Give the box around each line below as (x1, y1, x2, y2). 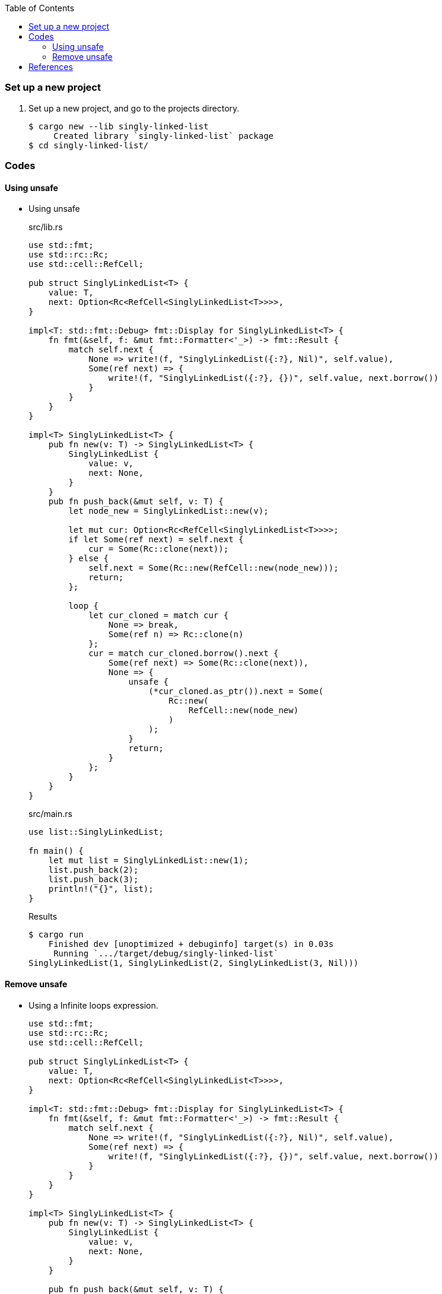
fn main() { (28, 846, 84, 856)
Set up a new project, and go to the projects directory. (28, 103, 240, 113)
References (28, 62, 73, 72)
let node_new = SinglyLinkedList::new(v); (68, 506, 269, 516)
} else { (68, 554, 109, 564)
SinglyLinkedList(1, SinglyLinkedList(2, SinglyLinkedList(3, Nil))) (28, 958, 359, 968)
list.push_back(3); (48, 875, 139, 885)
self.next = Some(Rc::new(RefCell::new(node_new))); (88, 563, 339, 573)
